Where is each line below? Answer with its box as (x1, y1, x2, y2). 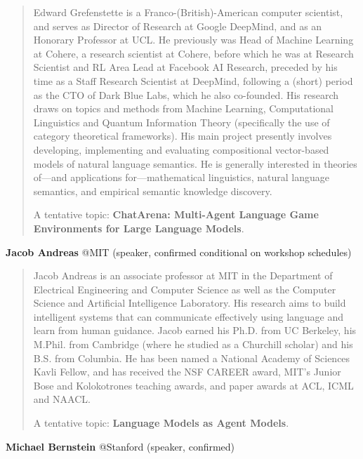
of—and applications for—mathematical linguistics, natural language (33, 170, 329, 185)
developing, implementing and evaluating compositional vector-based (33, 142, 329, 157)
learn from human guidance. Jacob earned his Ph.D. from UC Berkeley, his (33, 323, 357, 338)
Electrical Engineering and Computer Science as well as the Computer (33, 281, 336, 296)
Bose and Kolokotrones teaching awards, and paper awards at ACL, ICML (33, 378, 354, 392)
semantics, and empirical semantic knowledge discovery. (33, 183, 272, 198)
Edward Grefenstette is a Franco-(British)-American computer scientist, (33, 5, 343, 19)
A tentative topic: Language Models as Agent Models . (33, 415, 289, 430)
